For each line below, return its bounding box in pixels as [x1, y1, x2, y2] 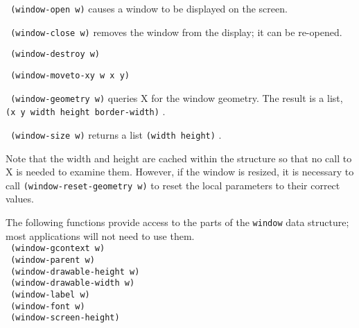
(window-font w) [10, 301, 85, 311]
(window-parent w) [10, 254, 95, 265]
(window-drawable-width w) [10, 278, 135, 288]
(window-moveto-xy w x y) [10, 70, 130, 80]
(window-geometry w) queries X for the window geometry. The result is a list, [10, 90, 343, 105]
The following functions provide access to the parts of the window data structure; [6, 215, 349, 230]
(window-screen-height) [10, 313, 120, 323]
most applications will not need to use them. [6, 228, 195, 243]
